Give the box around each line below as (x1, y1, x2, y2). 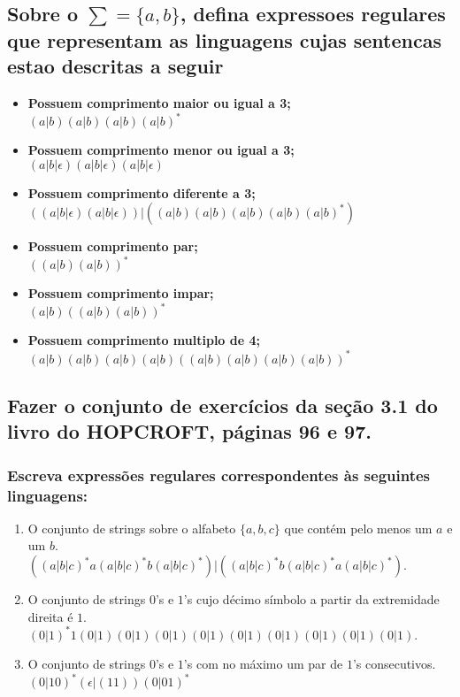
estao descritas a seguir (7, 52, 224, 80)
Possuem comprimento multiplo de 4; (27, 331, 260, 349)
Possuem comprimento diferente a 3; (27, 183, 256, 202)
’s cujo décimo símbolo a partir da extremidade (183, 590, 440, 609)
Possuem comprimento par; (27, 237, 198, 256)
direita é (27, 607, 73, 625)
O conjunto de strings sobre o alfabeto (27, 518, 236, 537)
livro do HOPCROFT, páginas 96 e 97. (7, 417, 372, 445)
